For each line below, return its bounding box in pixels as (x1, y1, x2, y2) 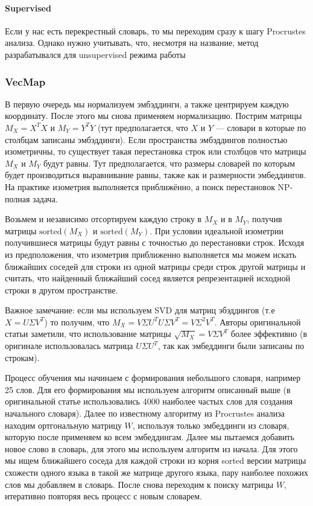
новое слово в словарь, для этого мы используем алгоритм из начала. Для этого (5, 442, 298, 455)
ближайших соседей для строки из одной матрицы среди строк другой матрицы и (5, 260, 306, 272)
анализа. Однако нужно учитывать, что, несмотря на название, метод (5, 36, 259, 49)
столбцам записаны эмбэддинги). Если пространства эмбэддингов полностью (5, 133, 288, 146)
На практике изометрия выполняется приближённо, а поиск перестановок (5, 180, 275, 193)
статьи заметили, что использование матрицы (5, 327, 171, 340)
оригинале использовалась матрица (5, 339, 133, 352)
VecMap (5, 74, 46, 89)
